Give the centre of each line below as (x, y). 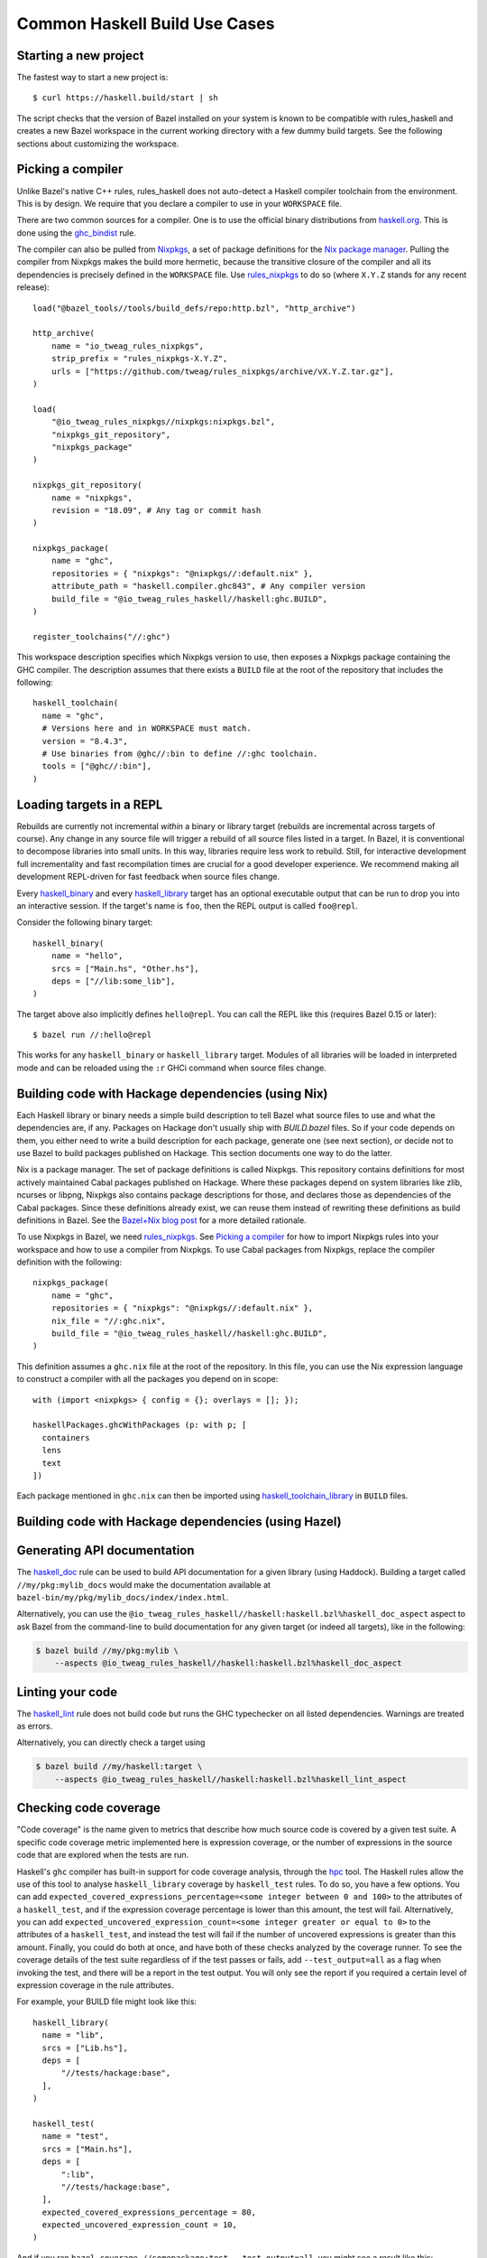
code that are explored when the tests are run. (103, 1855)
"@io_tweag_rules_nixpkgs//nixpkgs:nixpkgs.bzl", (163, 422)
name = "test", (75, 2137)
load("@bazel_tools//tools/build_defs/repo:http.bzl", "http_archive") (194, 308)
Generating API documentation (106, 1550)
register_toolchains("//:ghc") (102, 636)
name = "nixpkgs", (92, 498)
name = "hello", (87, 956)
